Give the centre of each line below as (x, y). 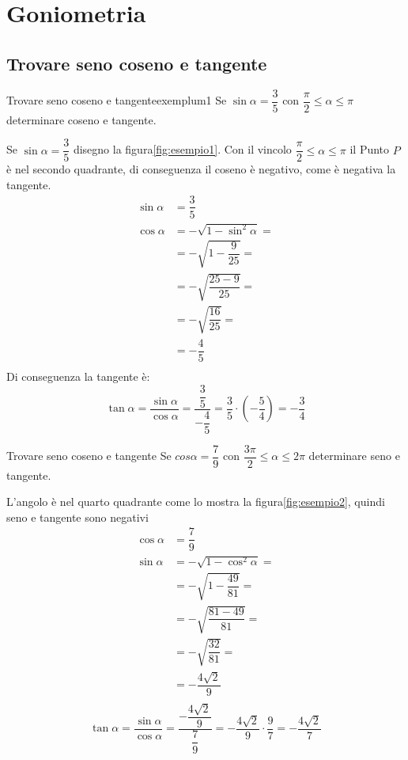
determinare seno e (354, 456)
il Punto (370, 149)
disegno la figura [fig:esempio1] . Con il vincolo (182, 149)
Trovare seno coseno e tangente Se (89, 456)
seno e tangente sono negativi (77, 517)
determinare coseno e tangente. (81, 119)
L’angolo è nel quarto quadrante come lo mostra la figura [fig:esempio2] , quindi (196, 502)
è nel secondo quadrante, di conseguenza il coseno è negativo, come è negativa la (201, 169)
